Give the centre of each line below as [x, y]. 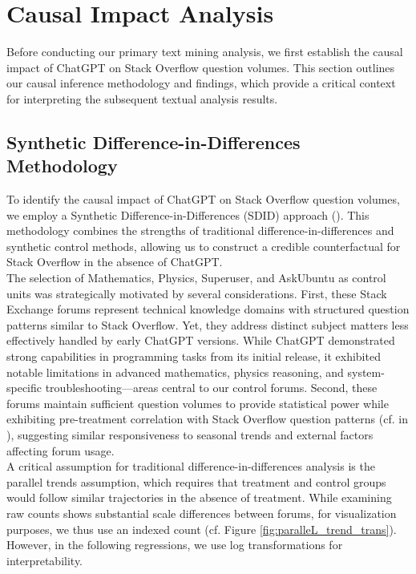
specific [24, 388]
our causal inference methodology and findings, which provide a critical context [201, 83]
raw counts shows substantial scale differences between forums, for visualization [202, 513]
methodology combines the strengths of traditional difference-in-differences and [200, 230]
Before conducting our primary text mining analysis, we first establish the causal [205, 52]
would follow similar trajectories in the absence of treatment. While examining [199, 497]
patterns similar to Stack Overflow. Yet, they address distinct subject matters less [208, 324]
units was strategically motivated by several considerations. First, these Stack [197, 293]
